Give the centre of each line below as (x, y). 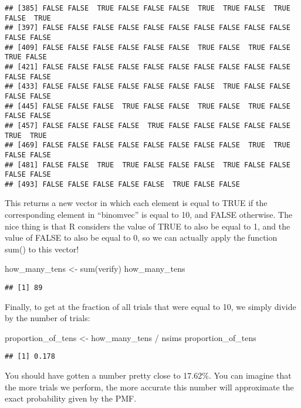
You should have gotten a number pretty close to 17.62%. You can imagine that (148, 375)
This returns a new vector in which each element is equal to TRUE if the (136, 203)
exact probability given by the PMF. (71, 398)
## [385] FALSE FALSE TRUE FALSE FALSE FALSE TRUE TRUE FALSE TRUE (148, 8)
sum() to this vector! (42, 249)
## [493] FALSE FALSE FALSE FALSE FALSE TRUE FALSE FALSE (122, 184)
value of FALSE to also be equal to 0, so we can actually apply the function (141, 237)
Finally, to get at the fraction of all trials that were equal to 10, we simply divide (150, 306)
